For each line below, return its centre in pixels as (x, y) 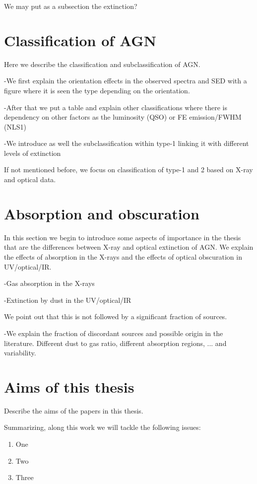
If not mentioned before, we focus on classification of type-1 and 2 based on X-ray (128, 170)
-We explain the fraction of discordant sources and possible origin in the (114, 333)
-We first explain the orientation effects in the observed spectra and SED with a (126, 81)
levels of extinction (32, 153)
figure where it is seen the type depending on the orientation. (97, 90)
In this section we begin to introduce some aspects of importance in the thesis (123, 237)
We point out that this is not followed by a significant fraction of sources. (116, 316)
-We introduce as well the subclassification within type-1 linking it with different (127, 143)
